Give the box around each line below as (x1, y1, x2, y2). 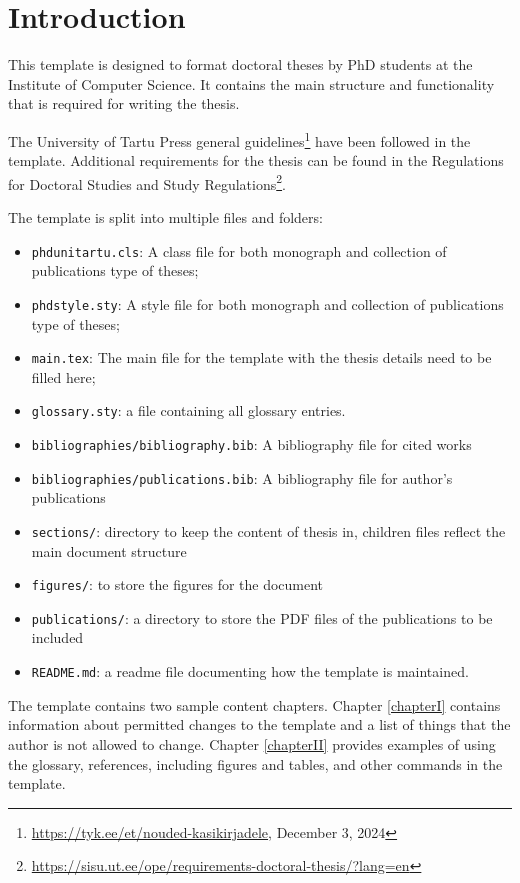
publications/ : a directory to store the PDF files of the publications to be (31, 607, 493, 628)
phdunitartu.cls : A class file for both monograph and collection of (31, 240, 447, 261)
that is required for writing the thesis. (8, 93, 240, 114)
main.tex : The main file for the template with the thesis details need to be (31, 347, 492, 368)
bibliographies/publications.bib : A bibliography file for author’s (31, 467, 453, 488)
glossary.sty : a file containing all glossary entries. (31, 400, 346, 421)
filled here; (31, 366, 96, 387)
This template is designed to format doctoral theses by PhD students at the (8, 54, 473, 75)
